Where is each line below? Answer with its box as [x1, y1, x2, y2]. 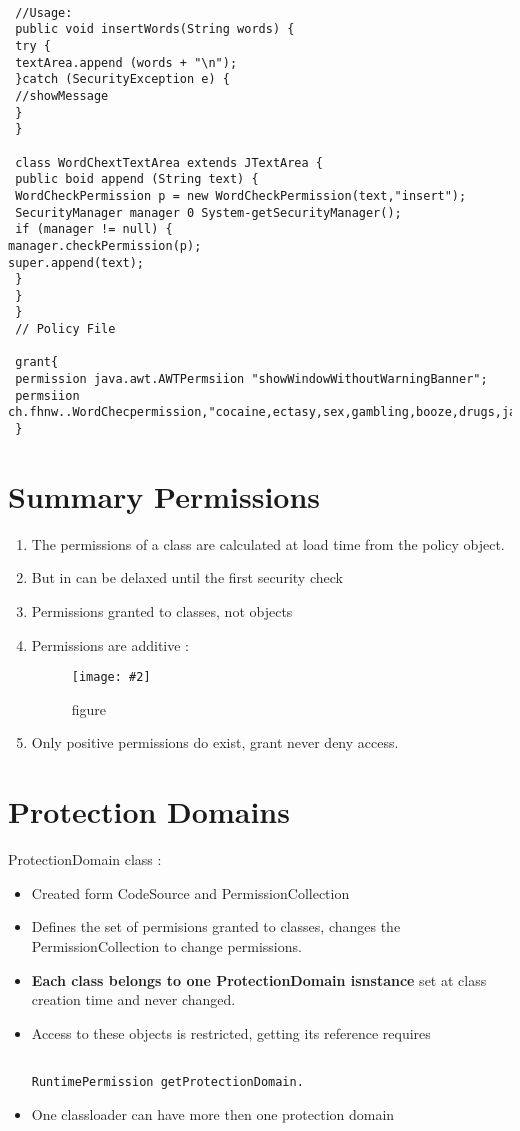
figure [71, 698, 107, 719]
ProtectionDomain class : [8, 849, 162, 870]
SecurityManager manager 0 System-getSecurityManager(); [15, 205, 402, 220]
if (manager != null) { [15, 222, 173, 237]
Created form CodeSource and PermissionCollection [31, 882, 350, 903]
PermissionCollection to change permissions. [31, 935, 302, 956]
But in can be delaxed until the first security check [31, 567, 343, 588]
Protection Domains [8, 791, 290, 832]
